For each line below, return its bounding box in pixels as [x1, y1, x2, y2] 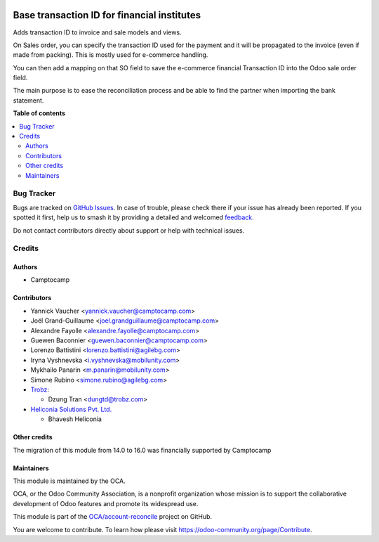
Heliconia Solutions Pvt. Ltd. [30, 405, 112, 413]
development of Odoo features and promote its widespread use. [13, 499, 199, 508]
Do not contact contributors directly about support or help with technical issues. [13, 226, 245, 235]
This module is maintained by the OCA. [13, 477, 126, 485]
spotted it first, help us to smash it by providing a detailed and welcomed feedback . [13, 213, 254, 221]
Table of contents [13, 109, 66, 117]
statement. [13, 96, 44, 105]
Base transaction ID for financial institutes [13, 9, 201, 21]
